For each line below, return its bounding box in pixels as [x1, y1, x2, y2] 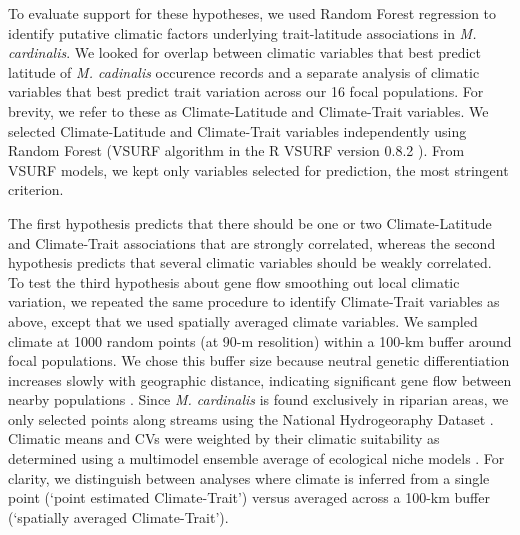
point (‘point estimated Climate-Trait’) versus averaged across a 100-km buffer [8, 487, 490, 508]
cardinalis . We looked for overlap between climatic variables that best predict [8, 42, 482, 63]
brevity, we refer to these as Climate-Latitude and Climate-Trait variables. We [8, 100, 489, 121]
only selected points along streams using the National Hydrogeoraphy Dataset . [8, 408, 494, 429]
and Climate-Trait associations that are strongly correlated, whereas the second [8, 232, 496, 253]
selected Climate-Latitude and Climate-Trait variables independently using [8, 120, 467, 141]
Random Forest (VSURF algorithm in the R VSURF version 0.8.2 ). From [8, 140, 465, 161]
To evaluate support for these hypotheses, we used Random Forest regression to [8, 3, 497, 23]
